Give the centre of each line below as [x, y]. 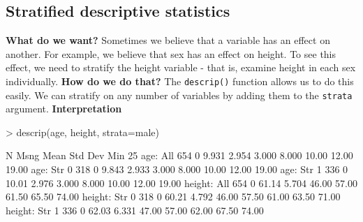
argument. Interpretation [64, 109]
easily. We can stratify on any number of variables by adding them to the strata [179, 95]
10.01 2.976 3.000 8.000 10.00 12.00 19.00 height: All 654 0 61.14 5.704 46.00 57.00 [181, 183]
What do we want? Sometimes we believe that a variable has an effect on [168, 40]
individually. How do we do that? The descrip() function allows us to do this [180, 81]
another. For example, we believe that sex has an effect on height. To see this [171, 53]
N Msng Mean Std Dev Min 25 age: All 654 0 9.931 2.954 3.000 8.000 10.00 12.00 [179, 155]
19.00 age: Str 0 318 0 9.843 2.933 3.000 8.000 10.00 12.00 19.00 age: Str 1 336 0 [177, 169]
